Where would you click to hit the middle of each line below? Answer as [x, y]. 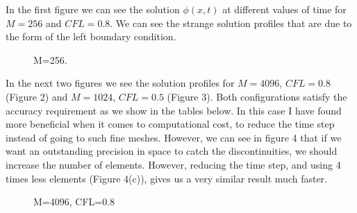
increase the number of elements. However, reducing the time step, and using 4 [173, 164]
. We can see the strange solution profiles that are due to [231, 23]
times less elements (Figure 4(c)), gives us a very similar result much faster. [166, 178]
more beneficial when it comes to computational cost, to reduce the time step [170, 124]
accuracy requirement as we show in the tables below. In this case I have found [174, 110]
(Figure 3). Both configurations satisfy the [257, 96]
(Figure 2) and [37, 96]
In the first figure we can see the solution [93, 9]
